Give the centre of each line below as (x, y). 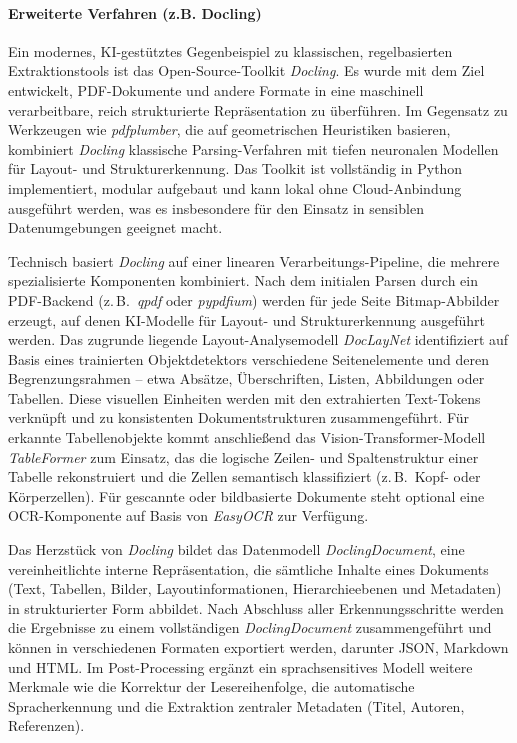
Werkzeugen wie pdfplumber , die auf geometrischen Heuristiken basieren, (229, 129)
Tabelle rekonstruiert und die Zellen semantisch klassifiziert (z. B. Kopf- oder (244, 476)
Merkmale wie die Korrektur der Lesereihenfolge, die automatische (211, 686)
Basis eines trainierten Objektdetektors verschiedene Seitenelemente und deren (249, 358)
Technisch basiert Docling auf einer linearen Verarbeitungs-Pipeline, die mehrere (254, 260)
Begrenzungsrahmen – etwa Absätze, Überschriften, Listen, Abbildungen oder (246, 378)
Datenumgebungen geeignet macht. (115, 227)
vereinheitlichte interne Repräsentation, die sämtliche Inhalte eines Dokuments (248, 568)
